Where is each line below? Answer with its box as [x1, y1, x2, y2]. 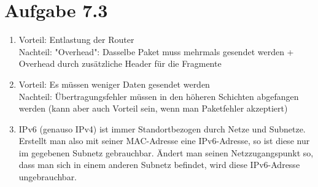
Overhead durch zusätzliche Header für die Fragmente [18, 57, 222, 70]
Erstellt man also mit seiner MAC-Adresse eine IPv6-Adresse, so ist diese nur [18, 134, 310, 147]
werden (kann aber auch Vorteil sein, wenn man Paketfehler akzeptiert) [18, 102, 288, 115]
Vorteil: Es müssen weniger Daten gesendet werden [18, 77, 210, 90]
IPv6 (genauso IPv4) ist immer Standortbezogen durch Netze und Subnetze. [18, 122, 306, 135]
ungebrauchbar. [18, 170, 77, 183]
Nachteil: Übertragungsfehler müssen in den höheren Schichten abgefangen [18, 90, 299, 102]
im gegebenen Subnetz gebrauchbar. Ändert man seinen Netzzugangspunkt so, [18, 146, 314, 159]
